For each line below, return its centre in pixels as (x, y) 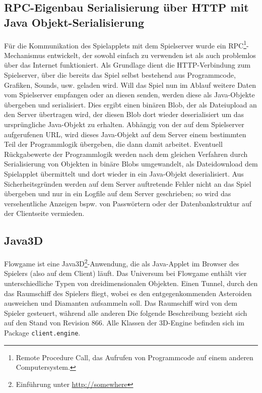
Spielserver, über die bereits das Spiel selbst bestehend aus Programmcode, (120, 75)
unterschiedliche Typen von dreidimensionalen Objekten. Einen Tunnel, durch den (131, 283)
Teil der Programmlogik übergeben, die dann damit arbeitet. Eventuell (113, 144)
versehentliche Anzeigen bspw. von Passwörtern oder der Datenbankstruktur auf (128, 203)
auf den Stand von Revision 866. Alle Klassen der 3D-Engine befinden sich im (124, 323)
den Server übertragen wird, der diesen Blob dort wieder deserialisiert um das (124, 114)
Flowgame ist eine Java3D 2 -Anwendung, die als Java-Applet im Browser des (122, 263)
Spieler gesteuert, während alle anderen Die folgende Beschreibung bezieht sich (126, 313)
